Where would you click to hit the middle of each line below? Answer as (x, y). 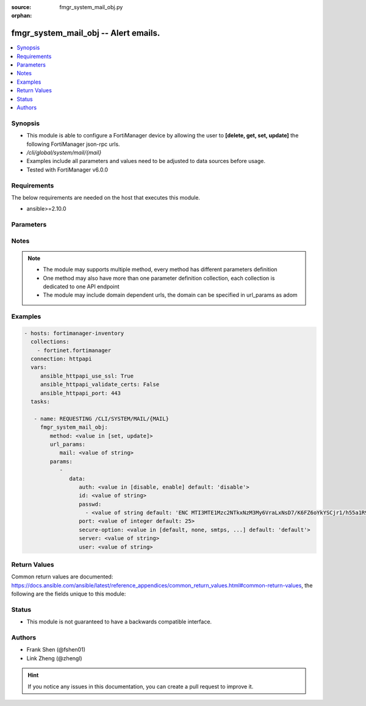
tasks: (41, 402)
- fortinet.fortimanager (74, 350)
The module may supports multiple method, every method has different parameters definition (160, 269)
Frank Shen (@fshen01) (56, 650)
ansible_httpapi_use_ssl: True (87, 376)
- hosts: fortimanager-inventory (74, 333)
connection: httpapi (61, 359)
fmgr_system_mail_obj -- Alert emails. (86, 33)
